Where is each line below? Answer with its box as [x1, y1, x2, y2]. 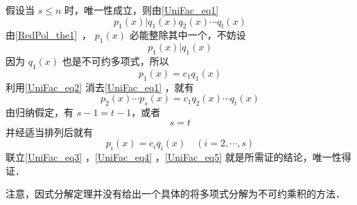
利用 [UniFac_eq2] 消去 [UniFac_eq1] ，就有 [6, 79, 194, 94]
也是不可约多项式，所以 [62, 53, 169, 68]
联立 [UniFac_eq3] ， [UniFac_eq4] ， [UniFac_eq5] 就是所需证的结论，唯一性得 [6, 149, 351, 164]
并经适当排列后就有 [6, 124, 93, 139]
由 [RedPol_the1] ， [6, 28, 92, 42]
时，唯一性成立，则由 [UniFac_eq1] [64, 3, 219, 17]
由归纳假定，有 [6, 104, 73, 119]
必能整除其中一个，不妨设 [129, 28, 246, 42]
